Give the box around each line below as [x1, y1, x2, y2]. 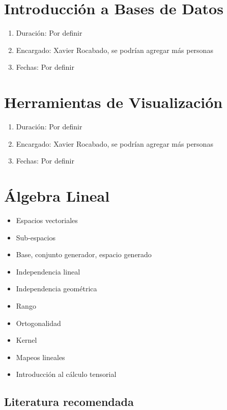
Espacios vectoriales [16, 214, 78, 225]
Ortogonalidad [16, 317, 61, 328]
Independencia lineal [16, 266, 80, 277]
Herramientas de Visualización [4, 92, 223, 113]
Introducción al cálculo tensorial [16, 369, 117, 379]
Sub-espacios [16, 232, 55, 242]
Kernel [16, 335, 37, 345]
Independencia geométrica [16, 283, 97, 294]
